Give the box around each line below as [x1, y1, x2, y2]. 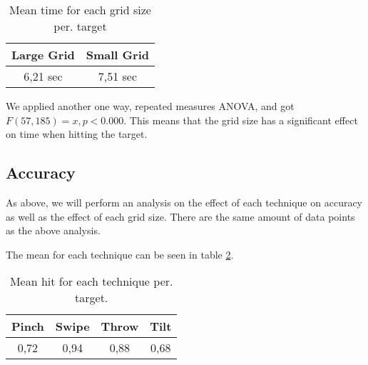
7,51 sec [98, 68, 137, 84]
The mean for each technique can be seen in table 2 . [6, 246, 234, 261]
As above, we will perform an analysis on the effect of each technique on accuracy [6, 194, 363, 209]
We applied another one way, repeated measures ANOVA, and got [6, 99, 295, 113]
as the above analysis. [6, 223, 101, 238]
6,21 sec [24, 68, 63, 84]
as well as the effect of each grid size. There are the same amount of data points [6, 209, 355, 224]
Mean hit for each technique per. [9, 273, 173, 290]
